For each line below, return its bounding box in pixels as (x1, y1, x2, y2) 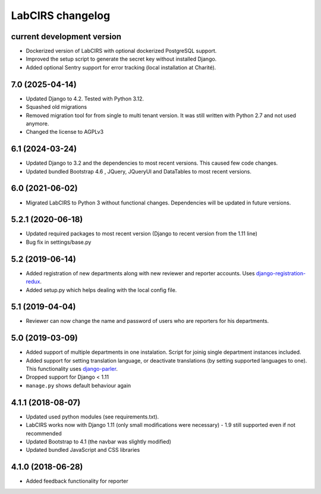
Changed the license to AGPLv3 (26, 128, 104, 136)
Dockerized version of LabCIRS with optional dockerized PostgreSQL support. (26, 48, 217, 55)
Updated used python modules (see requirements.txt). (26, 413, 159, 420)
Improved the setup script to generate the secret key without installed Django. (26, 55, 217, 62)
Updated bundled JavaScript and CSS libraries (26, 446, 140, 454)
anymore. (26, 119, 49, 127)
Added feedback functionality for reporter (26, 477, 128, 484)
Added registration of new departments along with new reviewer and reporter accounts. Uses (26, 269, 255, 276)
